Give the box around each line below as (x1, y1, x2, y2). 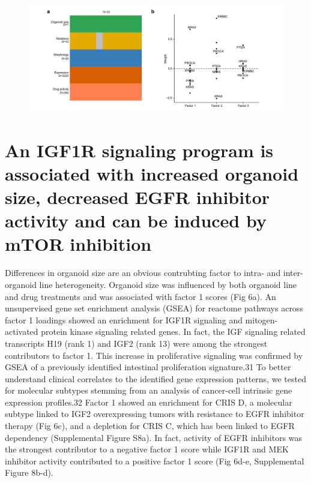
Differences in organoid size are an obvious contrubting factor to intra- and (5, 266, 281, 279)
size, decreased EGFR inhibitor (5, 185, 270, 209)
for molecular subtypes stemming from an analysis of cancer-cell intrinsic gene (5, 384, 292, 397)
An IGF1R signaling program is (5, 137, 274, 162)
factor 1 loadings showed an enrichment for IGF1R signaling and (5, 313, 243, 326)
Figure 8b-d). (5, 466, 53, 479)
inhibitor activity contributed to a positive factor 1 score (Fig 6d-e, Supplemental (5, 454, 304, 467)
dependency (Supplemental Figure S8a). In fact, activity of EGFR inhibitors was (5, 431, 303, 443)
